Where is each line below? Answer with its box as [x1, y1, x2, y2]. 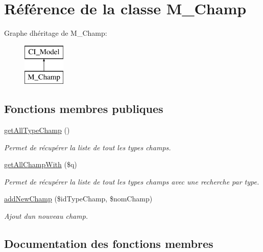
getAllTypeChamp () [4, 125, 70, 135]
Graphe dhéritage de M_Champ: [4, 28, 107, 38]
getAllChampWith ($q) [4, 159, 77, 170]
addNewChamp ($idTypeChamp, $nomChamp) [4, 193, 153, 204]
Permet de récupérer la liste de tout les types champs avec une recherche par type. [4, 176, 259, 187]
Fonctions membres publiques [4, 101, 163, 117]
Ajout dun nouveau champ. [4, 211, 88, 221]
